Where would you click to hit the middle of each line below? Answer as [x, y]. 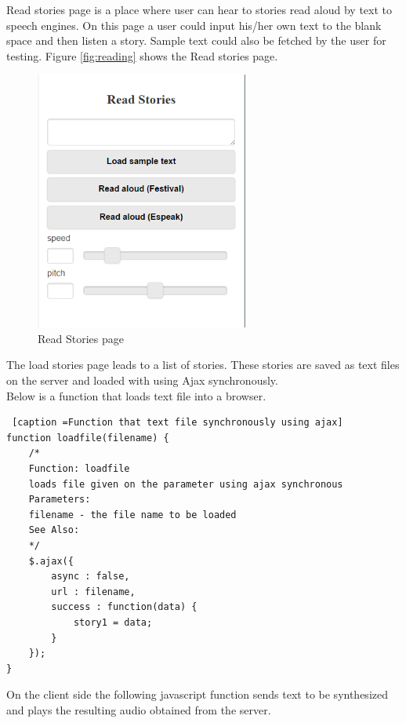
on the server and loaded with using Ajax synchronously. [142, 380]
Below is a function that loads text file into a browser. [136, 395]
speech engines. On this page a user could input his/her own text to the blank [194, 25]
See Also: [54, 530]
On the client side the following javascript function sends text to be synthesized [197, 694]
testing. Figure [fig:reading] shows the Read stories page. [142, 55]
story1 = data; [113, 622]
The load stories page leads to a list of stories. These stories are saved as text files [203, 365]
